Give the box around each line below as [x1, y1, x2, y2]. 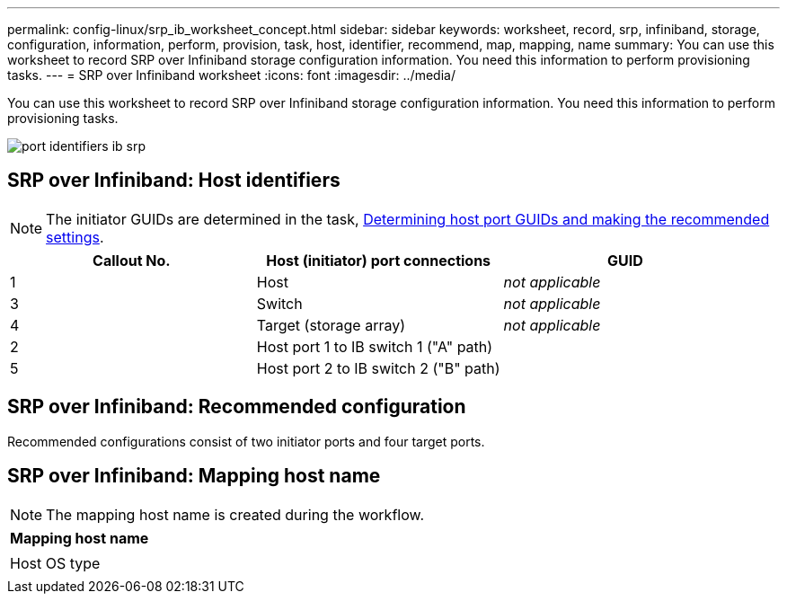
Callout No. [93, 251, 171, 270]
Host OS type [10, 553, 101, 572]
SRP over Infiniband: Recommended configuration [7, 395, 466, 419]
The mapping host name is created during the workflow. [46, 505, 424, 524]
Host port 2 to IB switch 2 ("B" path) [256, 358, 500, 377]
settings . [46, 227, 104, 246]
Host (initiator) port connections [266, 251, 491, 270]
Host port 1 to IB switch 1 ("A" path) [256, 337, 493, 356]
